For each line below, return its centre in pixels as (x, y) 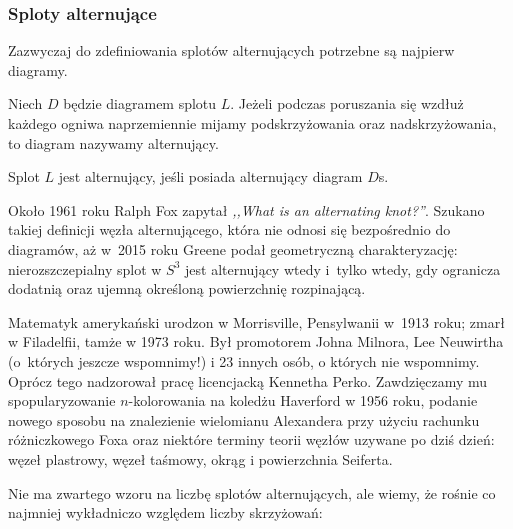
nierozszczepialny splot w (85, 268)
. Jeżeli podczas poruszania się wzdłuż (347, 103)
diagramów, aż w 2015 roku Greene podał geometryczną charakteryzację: (233, 248)
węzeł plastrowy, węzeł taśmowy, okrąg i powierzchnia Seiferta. (200, 458)
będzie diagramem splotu (140, 103)
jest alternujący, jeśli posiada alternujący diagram (210, 176)
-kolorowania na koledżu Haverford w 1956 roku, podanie (303, 400)
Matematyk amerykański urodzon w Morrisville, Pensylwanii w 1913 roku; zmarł (256, 321)
